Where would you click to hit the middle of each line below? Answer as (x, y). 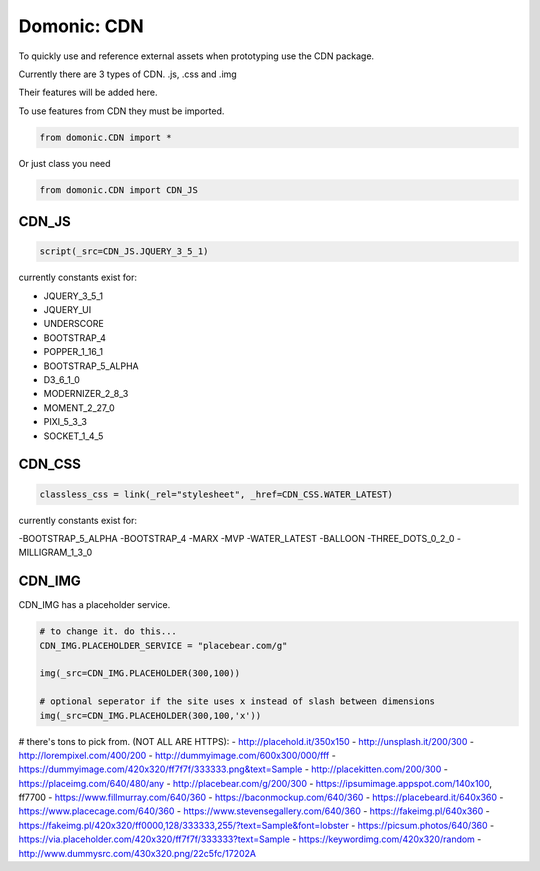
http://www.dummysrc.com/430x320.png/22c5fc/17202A (137, 853)
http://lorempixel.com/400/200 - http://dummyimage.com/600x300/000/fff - (177, 755)
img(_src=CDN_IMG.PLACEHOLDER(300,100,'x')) (150, 715)
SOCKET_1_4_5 (73, 436)
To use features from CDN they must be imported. (121, 111)
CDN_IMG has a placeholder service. (94, 605)
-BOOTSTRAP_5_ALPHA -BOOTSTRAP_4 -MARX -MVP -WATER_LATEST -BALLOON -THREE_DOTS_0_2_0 (236, 538)
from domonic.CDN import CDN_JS (119, 189)
